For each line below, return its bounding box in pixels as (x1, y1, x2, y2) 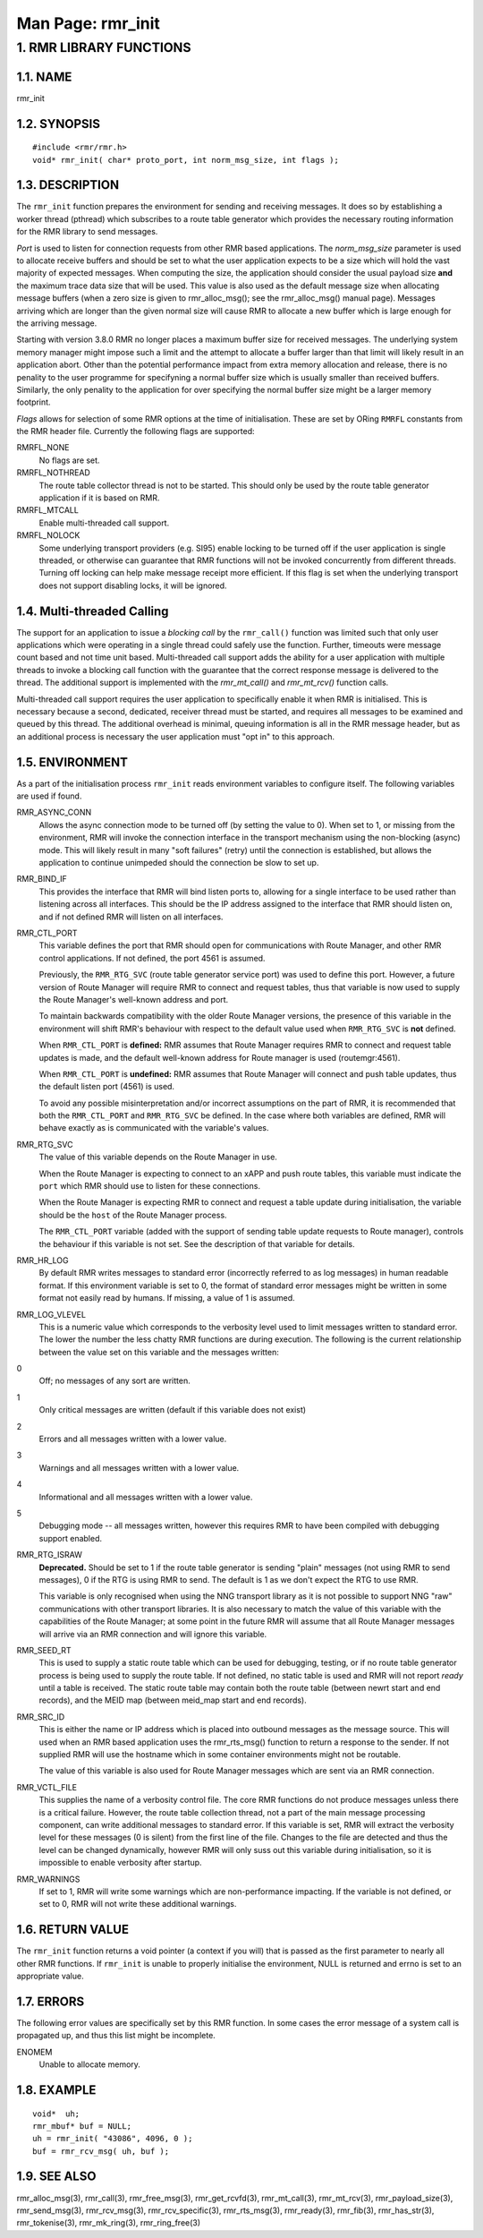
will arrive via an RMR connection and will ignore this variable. (38, 1628, 267, 1639)
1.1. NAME (16, 69, 72, 84)
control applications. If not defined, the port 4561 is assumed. (38, 952, 266, 963)
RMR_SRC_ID (16, 1711, 65, 1722)
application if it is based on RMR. (38, 492, 160, 503)
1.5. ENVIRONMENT (16, 755, 129, 770)
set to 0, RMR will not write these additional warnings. (38, 1899, 237, 1909)
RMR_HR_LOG (16, 1254, 69, 1266)
